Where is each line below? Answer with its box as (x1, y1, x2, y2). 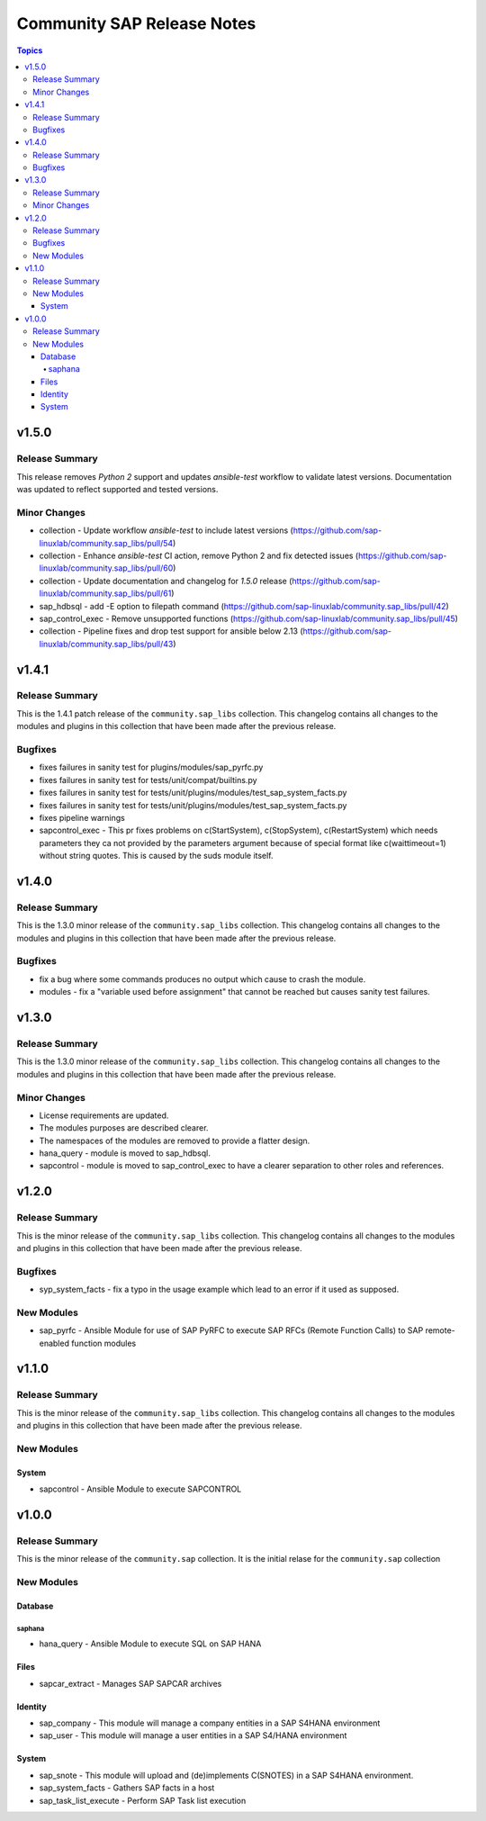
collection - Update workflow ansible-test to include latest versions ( (39, 525, 294, 536)
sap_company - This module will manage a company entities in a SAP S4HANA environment (39, 1717, 381, 1728)
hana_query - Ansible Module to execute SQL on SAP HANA (39, 1638, 262, 1649)
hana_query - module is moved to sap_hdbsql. (39, 1148, 211, 1158)
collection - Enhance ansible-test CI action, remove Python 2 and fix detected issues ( (39, 550, 359, 561)
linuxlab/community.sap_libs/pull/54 (39, 537, 174, 548)
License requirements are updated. (39, 1110, 169, 1121)
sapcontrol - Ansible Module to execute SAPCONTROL (39, 1483, 242, 1494)
